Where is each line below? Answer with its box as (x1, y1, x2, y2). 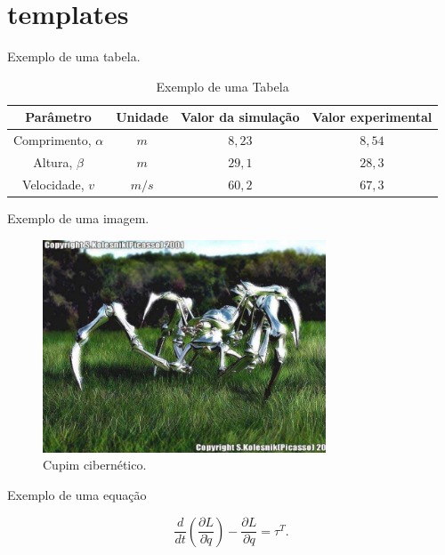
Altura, (33, 153, 73, 171)
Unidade (116, 108, 169, 126)
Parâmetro (25, 108, 92, 126)
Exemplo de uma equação (7, 485, 147, 503)
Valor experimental (311, 108, 433, 126)
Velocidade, (22, 174, 85, 193)
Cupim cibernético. (43, 455, 147, 474)
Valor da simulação (181, 108, 300, 126)
